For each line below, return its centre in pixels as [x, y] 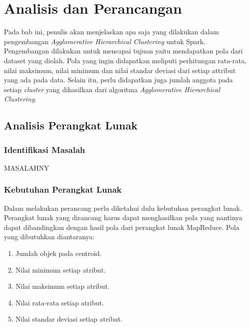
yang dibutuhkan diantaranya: [49, 237]
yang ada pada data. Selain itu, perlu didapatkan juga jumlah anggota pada [118, 80]
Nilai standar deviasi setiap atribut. [69, 319]
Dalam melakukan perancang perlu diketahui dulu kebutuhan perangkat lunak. [123, 208]
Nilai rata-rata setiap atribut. [60, 302]
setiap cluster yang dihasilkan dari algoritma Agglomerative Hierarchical [112, 89]
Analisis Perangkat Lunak [71, 125]
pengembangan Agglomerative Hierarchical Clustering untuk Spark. [105, 41]
